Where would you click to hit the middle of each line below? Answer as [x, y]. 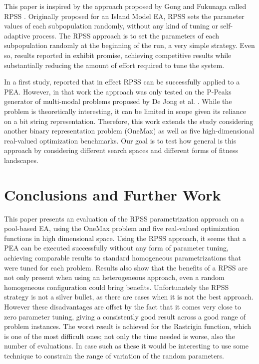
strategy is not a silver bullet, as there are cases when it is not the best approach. [129, 297]
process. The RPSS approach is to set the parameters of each [126, 35]
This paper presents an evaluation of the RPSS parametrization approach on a [124, 218]
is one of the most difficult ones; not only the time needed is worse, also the [120, 336]
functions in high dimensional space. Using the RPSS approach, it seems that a [125, 238]
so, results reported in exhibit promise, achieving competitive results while [118, 55]
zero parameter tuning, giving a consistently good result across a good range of [125, 316]
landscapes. [21, 160]
